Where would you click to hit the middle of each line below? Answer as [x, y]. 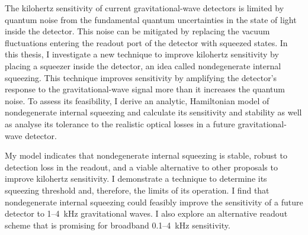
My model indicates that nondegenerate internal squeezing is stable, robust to [146, 155]
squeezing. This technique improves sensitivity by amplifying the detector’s [141, 77]
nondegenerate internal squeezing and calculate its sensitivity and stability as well [153, 112]
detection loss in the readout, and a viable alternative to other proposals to [141, 167]
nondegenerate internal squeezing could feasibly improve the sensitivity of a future [154, 202]
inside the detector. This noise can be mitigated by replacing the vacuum [137, 31]
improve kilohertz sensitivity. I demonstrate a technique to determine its [136, 178]
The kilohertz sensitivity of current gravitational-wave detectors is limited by [145, 8]
